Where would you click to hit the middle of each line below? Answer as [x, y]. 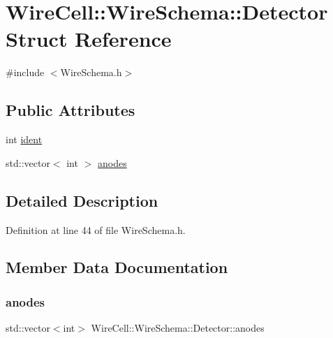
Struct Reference [89, 39]
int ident [24, 139]
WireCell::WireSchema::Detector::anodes [178, 328]
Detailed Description [82, 200]
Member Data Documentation [117, 267]
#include [25, 72]
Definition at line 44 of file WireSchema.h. [96, 229]
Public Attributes [71, 110]
